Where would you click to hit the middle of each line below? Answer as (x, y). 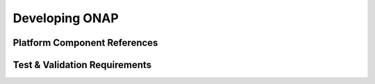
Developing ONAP (66, 18)
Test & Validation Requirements (82, 65)
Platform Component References (85, 43)
